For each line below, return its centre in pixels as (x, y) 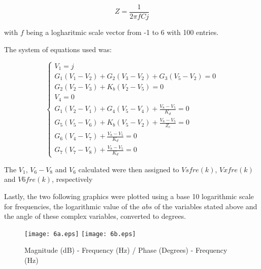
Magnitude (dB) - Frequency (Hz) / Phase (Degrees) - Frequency (126, 250)
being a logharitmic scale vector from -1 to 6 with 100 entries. (122, 32)
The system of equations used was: (58, 49)
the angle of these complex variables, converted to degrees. (95, 216)
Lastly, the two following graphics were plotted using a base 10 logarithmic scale (129, 196)
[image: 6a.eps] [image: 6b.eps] (80, 234)
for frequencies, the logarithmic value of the (72, 206)
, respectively (72, 179)
